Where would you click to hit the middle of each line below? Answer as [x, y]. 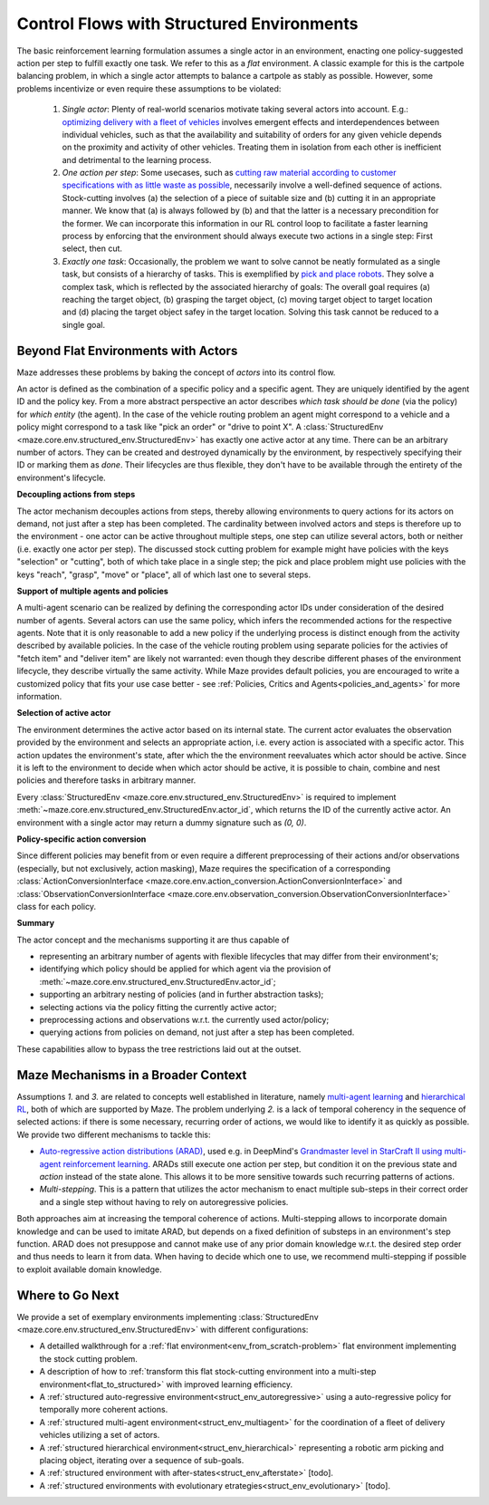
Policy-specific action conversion [81, 839]
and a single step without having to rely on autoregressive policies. [164, 1201]
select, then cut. [92, 248]
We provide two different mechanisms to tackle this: [114, 1134]
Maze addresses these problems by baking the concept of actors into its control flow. [176, 372]
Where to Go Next [68, 1295]
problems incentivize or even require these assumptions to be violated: [149, 88]
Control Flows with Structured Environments [187, 24]
